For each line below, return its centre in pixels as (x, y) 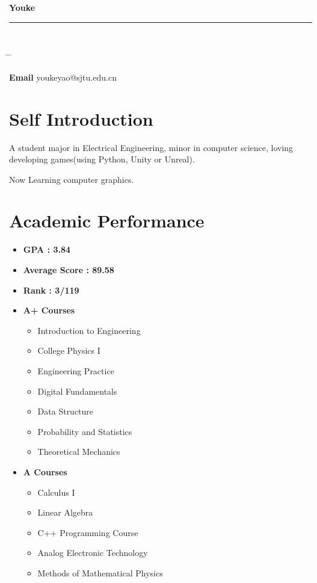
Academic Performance (107, 221)
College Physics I (69, 350)
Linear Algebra (65, 512)
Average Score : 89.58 (69, 270)
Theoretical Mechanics (79, 452)
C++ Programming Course (88, 532)
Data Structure (66, 411)
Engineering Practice (76, 370)
